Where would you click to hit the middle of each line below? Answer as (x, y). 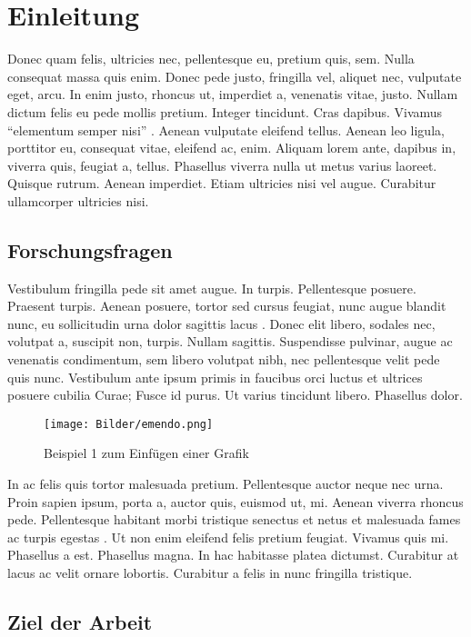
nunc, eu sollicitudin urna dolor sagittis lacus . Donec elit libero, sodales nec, (221, 323)
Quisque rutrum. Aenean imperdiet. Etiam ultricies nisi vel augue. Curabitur (222, 183)
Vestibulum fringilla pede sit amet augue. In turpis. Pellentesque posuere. (212, 288)
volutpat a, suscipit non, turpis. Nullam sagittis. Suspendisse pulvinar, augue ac (230, 341)
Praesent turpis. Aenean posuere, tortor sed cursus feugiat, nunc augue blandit (227, 306)
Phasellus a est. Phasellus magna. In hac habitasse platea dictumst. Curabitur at (233, 555)
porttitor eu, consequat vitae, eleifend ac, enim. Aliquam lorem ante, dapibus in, (232, 148)
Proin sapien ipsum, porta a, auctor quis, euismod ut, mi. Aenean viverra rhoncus (235, 501)
